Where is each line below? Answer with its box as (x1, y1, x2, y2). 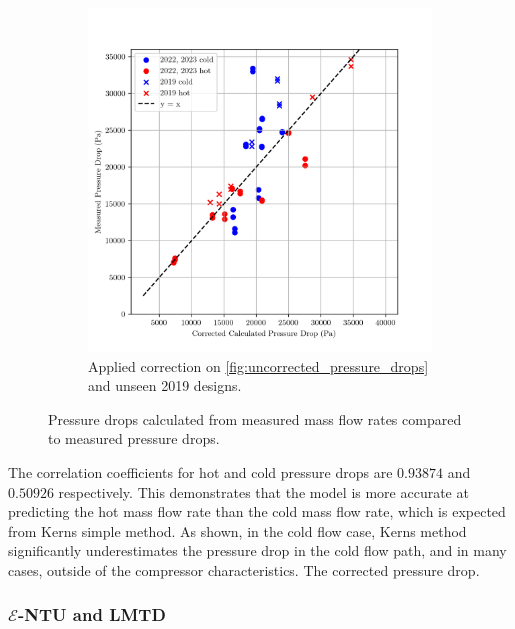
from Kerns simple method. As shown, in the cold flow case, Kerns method (8, 520, 467, 541)
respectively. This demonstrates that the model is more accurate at (58, 481, 469, 502)
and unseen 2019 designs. (88, 375, 242, 396)
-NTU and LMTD (18, 602, 166, 627)
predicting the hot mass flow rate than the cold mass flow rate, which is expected (8, 501, 506, 522)
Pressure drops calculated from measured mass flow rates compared (48, 408, 462, 429)
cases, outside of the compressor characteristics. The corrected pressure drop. (8, 559, 480, 580)
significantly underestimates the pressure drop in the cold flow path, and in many (8, 540, 507, 561)
